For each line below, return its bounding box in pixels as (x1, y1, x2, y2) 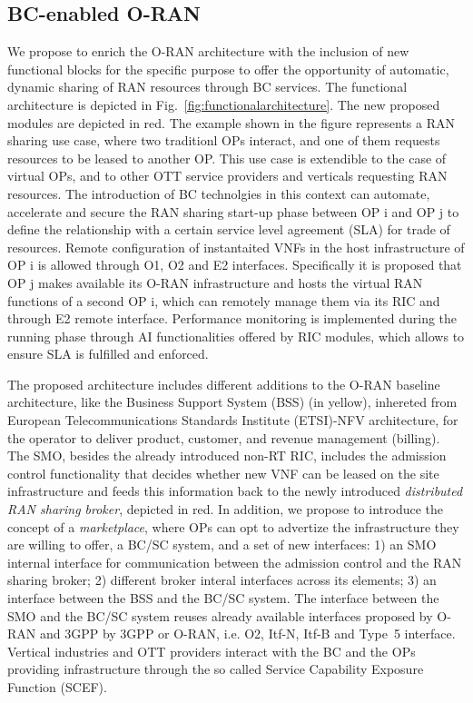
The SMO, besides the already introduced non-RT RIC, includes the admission (7, 446, 447, 465)
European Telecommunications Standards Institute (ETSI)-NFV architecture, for (7, 411, 458, 430)
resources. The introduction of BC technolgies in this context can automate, (7, 183, 430, 203)
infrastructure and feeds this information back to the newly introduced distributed (7, 481, 463, 500)
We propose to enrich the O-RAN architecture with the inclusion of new (7, 42, 409, 61)
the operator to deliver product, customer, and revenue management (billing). (7, 428, 440, 447)
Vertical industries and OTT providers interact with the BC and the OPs (7, 641, 416, 660)
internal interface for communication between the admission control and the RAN (7, 552, 462, 571)
